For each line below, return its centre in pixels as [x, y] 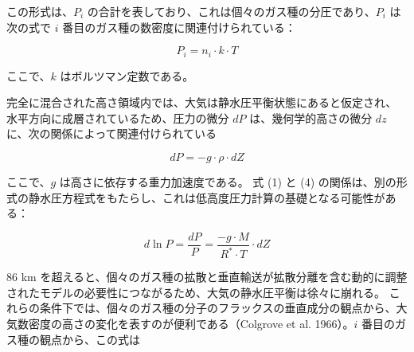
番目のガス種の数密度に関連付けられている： [179, 27]
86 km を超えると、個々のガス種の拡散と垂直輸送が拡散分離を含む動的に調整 [207, 277]
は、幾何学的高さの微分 [311, 117]
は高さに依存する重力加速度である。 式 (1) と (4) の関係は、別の [228, 182]
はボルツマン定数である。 [127, 75]
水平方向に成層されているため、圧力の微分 [118, 117]
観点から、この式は [90, 339]
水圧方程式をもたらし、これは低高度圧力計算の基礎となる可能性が [212, 197]
